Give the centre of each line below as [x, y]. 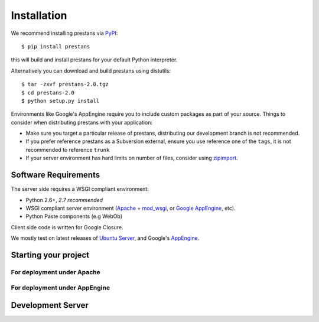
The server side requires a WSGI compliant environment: [80, 189]
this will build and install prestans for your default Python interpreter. [94, 60]
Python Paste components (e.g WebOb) [74, 216]
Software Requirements [56, 175]
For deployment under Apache [56, 272]
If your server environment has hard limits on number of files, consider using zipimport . [132, 158]
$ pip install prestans [56, 46]
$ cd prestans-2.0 [48, 92]
